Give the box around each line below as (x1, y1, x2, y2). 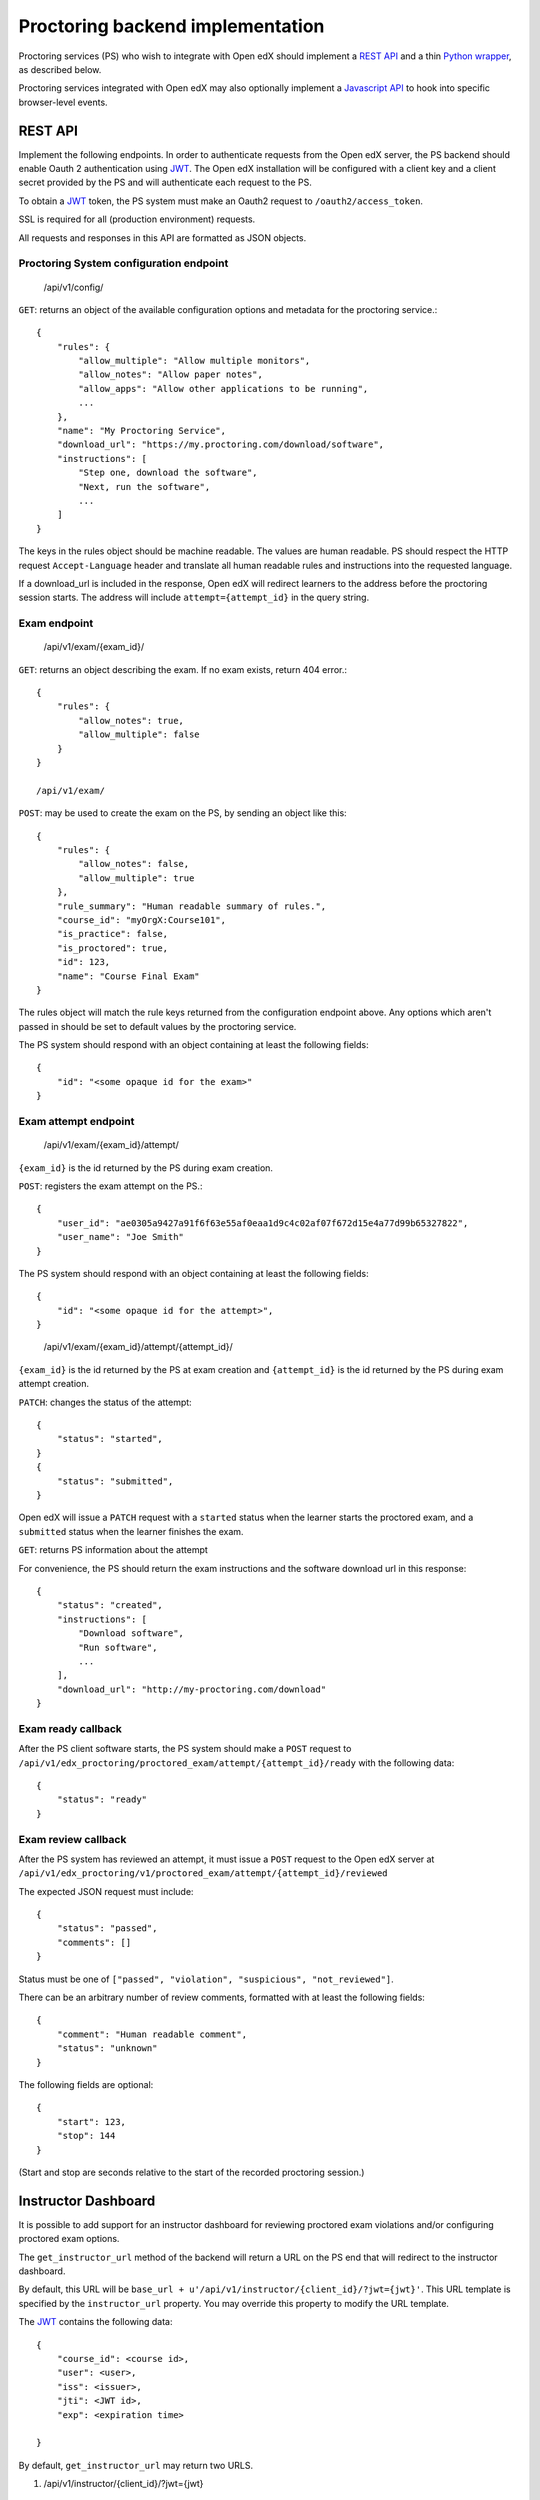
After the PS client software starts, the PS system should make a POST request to (18, 1743, 352, 1755)
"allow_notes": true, (78, 715, 185, 726)
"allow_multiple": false (78, 729, 200, 740)
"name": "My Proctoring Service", (56, 425, 227, 437)
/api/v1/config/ (43, 281, 104, 293)
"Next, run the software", (78, 481, 211, 492)
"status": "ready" (56, 1794, 148, 1805)
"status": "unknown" (56, 2043, 158, 2054)
